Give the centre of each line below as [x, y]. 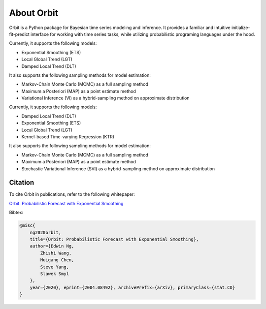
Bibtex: [16, 213]
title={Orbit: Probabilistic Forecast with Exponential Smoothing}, [114, 239]
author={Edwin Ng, [52, 246]
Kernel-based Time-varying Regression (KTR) [68, 137]
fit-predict [19, 34]
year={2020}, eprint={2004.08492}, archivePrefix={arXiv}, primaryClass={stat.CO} [133, 287]
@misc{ [27, 226]
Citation [22, 183]
